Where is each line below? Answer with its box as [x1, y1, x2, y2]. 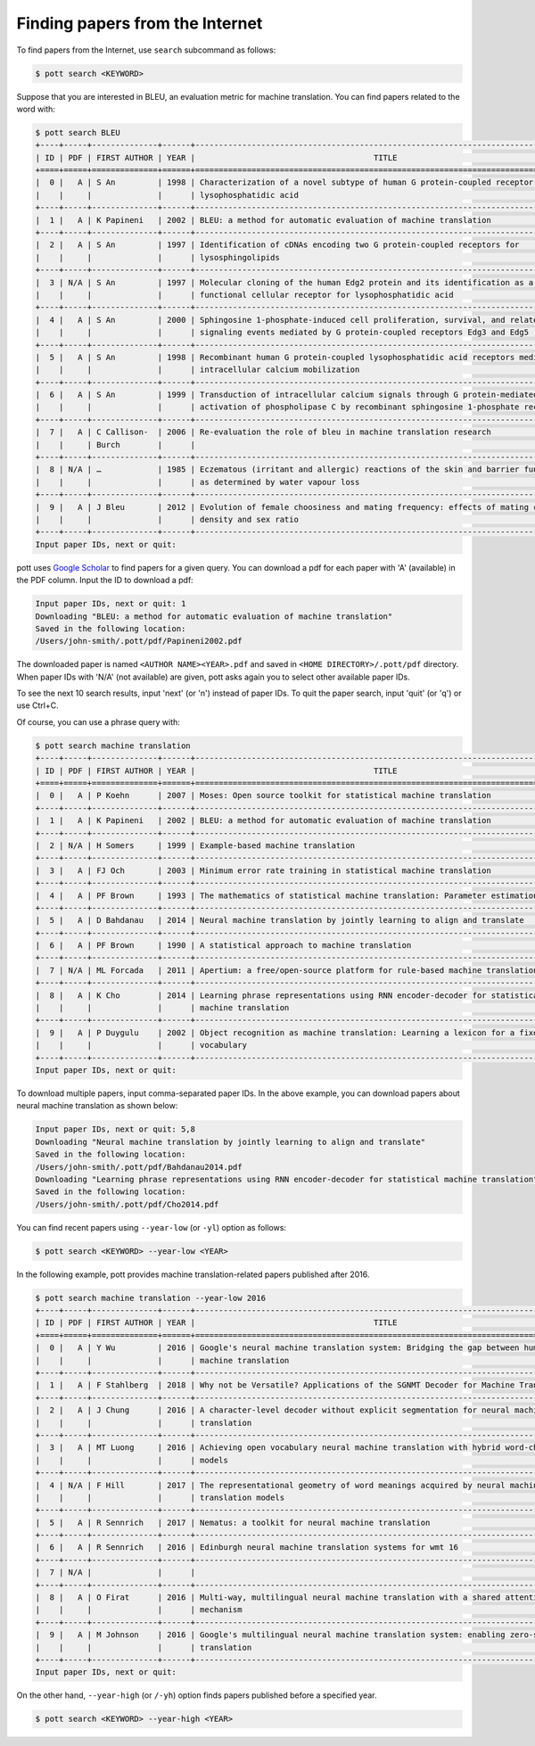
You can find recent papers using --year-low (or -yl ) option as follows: [16, 1222, 287, 1232]
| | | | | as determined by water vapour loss [35, 477, 360, 487]
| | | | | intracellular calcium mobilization [35, 365, 360, 375]
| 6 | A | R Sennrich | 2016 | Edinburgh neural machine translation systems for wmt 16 [35, 1543, 459, 1552]
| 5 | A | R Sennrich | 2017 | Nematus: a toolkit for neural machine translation [35, 1517, 431, 1528]
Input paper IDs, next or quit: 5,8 [35, 1124, 196, 1134]
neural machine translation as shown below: [16, 1100, 178, 1111]
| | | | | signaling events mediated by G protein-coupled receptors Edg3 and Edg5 [35, 327, 530, 338]
